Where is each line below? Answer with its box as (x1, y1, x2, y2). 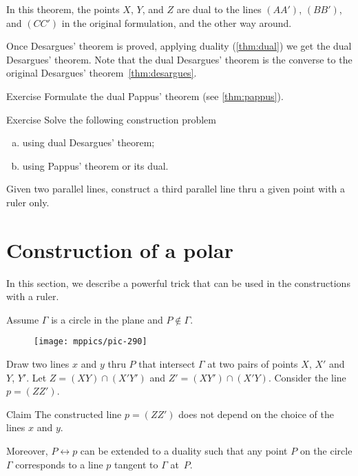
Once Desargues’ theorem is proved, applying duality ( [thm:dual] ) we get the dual (6, 39, 352, 53)
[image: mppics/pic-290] (34, 337, 147, 347)
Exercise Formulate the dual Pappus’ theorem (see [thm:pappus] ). (6, 88, 284, 103)
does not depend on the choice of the (178, 406, 334, 421)
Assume (6, 312, 39, 326)
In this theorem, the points (6, 2, 120, 16)
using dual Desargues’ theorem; (22, 135, 155, 150)
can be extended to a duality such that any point (80, 444, 288, 458)
